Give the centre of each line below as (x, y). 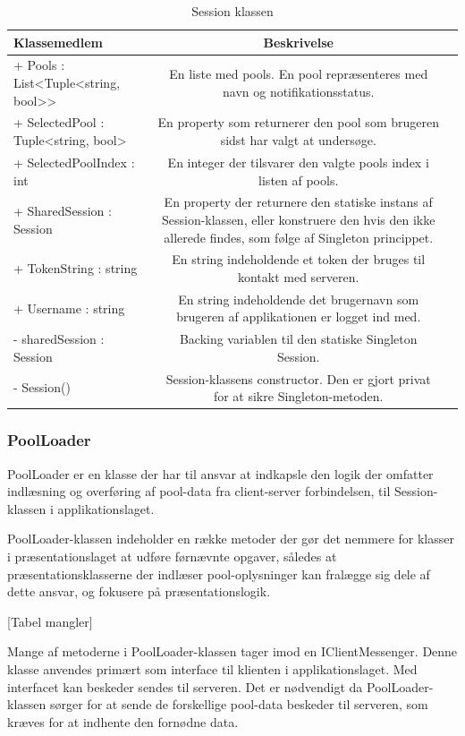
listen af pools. (299, 180)
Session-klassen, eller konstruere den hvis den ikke (298, 219)
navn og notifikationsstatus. (298, 91)
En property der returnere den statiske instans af (298, 202)
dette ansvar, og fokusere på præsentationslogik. (139, 591)
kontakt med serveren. (298, 276)
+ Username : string (69, 308)
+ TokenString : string (76, 268)
